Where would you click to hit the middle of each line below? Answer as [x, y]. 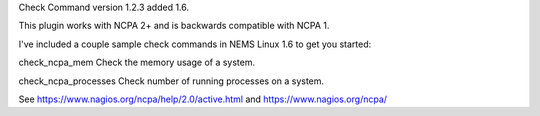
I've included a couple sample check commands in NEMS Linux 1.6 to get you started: [195, 44]
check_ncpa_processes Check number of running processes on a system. [171, 81]
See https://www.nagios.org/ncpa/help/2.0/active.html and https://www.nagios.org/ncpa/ [203, 99]
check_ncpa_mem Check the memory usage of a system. [136, 62]
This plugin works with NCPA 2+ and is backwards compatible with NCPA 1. [174, 26]
